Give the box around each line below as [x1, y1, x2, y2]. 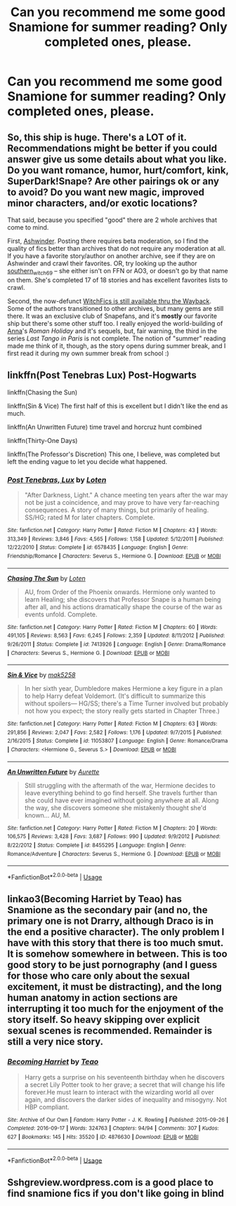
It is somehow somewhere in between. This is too [7, 948, 228, 960]
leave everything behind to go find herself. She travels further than [24, 788, 218, 797]
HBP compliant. [24, 1103, 70, 1111]
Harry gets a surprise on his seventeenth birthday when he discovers [24, 1073, 225, 1081]
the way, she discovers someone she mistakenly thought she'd [24, 803, 207, 811]
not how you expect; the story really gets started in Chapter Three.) [24, 707, 220, 715]
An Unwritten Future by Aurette [7, 767, 100, 776]
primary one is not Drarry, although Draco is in [7, 915, 214, 927]
